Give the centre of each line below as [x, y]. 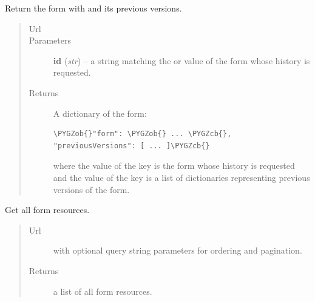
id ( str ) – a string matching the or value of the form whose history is [181, 60]
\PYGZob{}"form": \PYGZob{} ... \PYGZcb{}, [142, 134]
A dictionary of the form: [100, 113]
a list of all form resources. [103, 291]
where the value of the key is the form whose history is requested [174, 166]
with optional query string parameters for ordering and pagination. [178, 250]
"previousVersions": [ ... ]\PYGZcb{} [131, 146]
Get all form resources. [47, 210]
